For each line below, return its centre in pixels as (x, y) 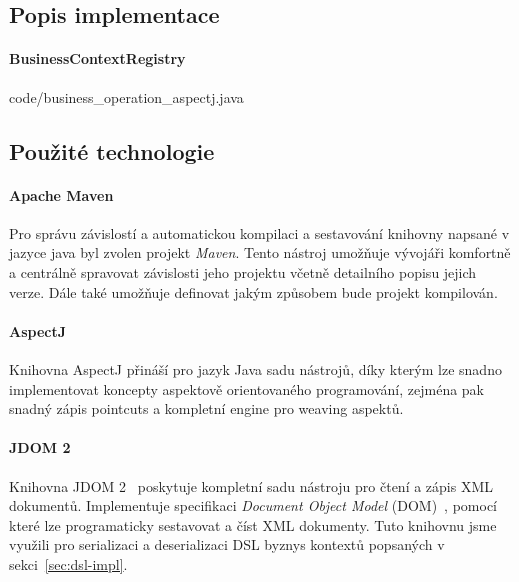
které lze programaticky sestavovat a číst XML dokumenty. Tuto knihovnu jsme (253, 524)
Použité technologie (112, 150)
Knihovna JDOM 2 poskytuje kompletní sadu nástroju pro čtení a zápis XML (251, 485)
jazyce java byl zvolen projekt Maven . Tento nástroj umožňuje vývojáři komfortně (260, 252)
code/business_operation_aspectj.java (126, 96)
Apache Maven (61, 194)
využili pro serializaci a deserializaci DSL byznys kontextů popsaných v (227, 544)
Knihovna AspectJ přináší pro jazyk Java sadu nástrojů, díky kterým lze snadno (255, 368)
